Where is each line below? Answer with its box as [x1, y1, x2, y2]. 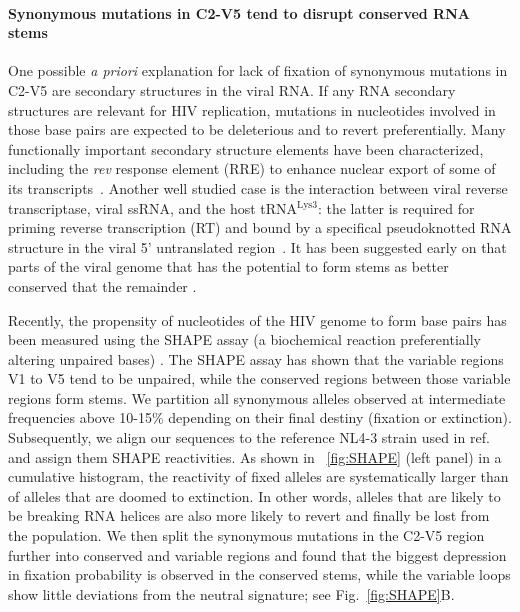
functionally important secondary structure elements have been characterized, [8, 138, 484, 159]
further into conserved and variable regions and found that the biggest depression [8, 544, 507, 565]
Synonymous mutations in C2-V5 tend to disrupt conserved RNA [8, 2, 470, 23]
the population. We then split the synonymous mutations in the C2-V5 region [8, 525, 485, 546]
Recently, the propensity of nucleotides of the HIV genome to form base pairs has [8, 309, 507, 330]
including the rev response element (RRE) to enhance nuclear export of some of [8, 158, 496, 179]
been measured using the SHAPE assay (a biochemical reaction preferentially [8, 329, 481, 350]
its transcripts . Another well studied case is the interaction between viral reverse [8, 177, 508, 198]
